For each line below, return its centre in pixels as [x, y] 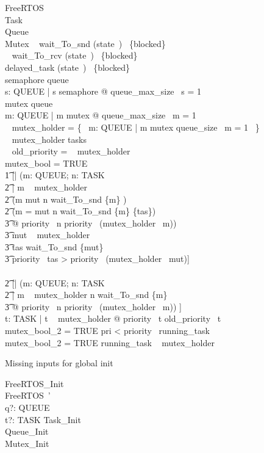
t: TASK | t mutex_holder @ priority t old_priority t [113, 318]
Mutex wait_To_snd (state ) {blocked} [85, 43]
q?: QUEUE [27, 407]
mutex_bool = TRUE [46, 163]
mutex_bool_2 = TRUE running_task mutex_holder [110, 342]
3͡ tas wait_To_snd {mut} [54, 246]
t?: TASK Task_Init [43, 419]
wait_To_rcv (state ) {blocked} [75, 55]
